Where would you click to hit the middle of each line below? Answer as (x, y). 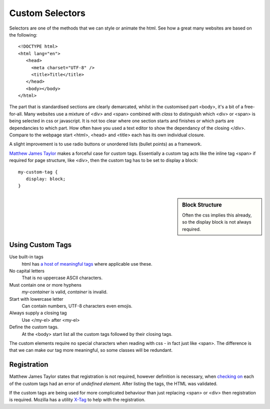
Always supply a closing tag (38, 313)
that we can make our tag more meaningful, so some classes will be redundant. (91, 350)
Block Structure (202, 204)
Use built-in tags (26, 257)
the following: (23, 35)
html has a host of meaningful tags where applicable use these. (87, 264)
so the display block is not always (217, 222)
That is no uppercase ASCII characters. (62, 278)
